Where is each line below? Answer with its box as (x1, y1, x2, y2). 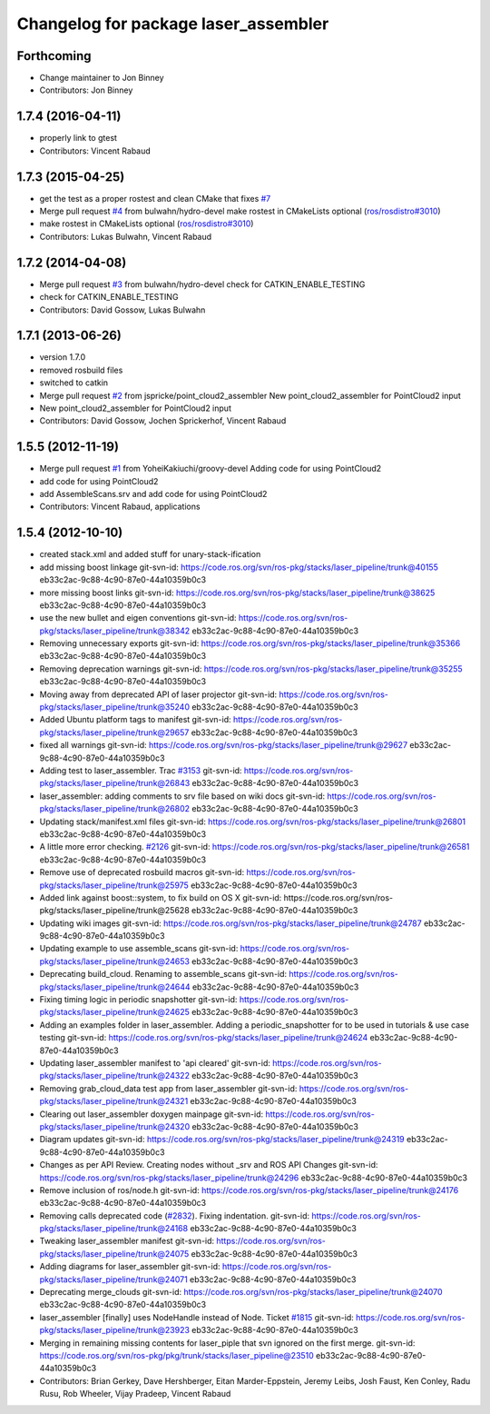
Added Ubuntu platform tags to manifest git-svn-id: (39, 714, 231, 725)
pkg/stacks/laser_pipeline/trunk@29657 (39, 727, 190, 738)
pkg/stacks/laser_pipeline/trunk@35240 (39, 702, 191, 712)
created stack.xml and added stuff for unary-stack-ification (39, 549, 261, 560)
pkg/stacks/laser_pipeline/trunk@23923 (39, 1325, 191, 1336)
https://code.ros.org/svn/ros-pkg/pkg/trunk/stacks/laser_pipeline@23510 (39, 1349, 315, 1360)
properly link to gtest (39, 133, 118, 144)
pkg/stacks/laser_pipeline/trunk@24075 (39, 1248, 190, 1259)
